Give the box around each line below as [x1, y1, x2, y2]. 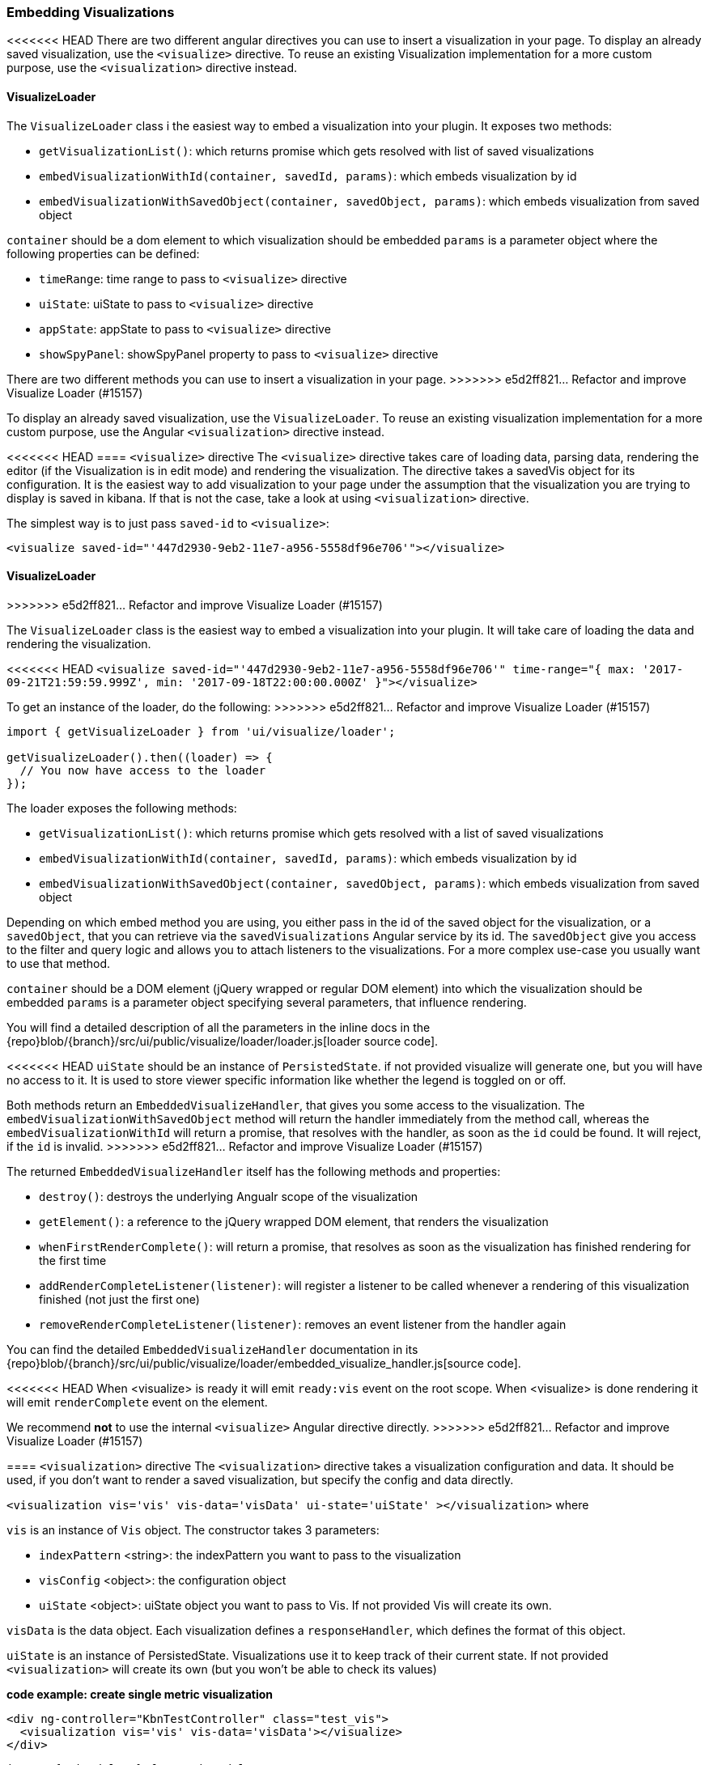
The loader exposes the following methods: [6, 800, 237, 815]
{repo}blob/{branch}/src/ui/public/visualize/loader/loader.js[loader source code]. [6, 1033, 439, 1048]
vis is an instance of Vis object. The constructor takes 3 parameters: [6, 1522, 380, 1537]
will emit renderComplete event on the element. [6, 1394, 268, 1409]
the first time [39, 1253, 107, 1267]
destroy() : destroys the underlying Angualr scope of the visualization [39, 1189, 418, 1203]
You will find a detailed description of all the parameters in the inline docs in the [6, 1020, 431, 1034]
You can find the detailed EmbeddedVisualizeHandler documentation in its [6, 1342, 418, 1356]
